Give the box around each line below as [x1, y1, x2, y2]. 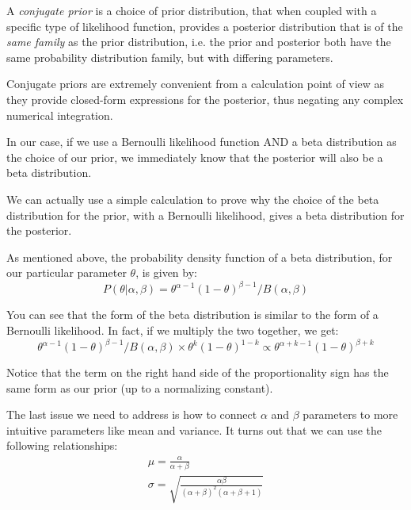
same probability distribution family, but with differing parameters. [6, 48, 333, 65]
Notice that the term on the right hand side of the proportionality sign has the [6, 364, 389, 381]
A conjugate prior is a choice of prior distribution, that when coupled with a [6, 2, 377, 18]
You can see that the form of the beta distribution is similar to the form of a [6, 306, 379, 323]
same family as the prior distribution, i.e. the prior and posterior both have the [6, 33, 391, 50]
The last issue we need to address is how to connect [6, 406, 257, 423]
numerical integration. [6, 106, 113, 123]
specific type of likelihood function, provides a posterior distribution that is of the [6, 17, 403, 34]
